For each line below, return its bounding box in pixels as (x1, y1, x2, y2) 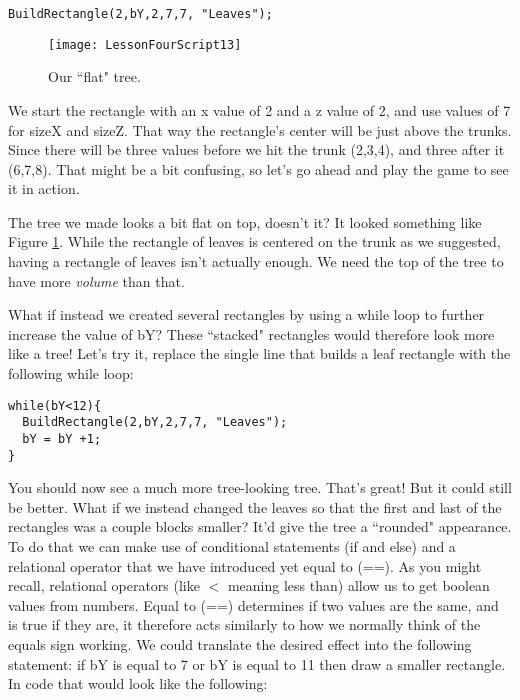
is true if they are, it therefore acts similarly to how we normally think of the (8, 614, 481, 635)
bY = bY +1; (22, 431, 102, 446)
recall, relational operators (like (8, 575, 200, 596)
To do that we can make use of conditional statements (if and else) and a (8, 536, 456, 557)
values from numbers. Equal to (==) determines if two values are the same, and (8, 594, 499, 615)
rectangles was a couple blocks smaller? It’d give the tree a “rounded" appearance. (8, 516, 512, 537)
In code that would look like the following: (8, 673, 268, 694)
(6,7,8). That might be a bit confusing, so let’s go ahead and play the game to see (8, 158, 509, 179)
